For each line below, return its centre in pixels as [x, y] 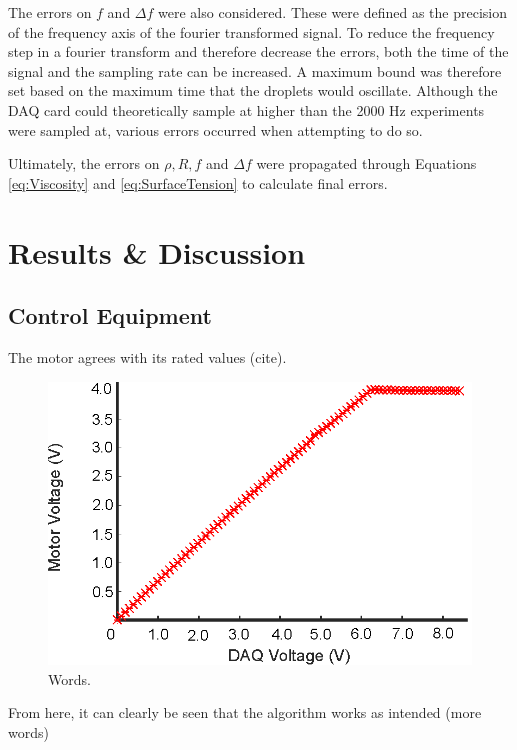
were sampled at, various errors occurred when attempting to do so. [215, 129]
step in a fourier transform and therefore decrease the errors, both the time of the [258, 51]
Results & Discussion [157, 251]
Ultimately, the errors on [84, 163]
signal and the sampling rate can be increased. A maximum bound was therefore [255, 70]
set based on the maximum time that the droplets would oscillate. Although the [253, 90]
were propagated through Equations [366, 163]
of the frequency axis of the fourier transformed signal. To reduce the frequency [251, 31]
